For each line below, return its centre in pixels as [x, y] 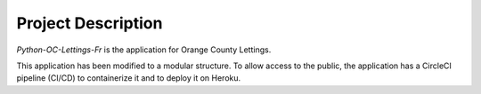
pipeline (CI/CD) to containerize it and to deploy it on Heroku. [129, 78]
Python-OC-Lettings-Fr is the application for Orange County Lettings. [144, 50]
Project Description [90, 23]
